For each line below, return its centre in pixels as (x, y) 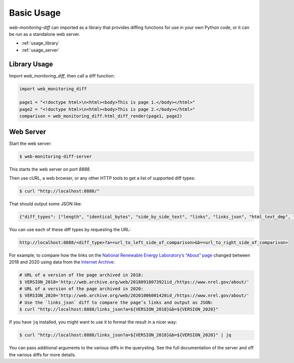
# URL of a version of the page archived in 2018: (82, 275)
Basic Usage (35, 13)
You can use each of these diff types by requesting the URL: (70, 229)
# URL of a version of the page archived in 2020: (82, 289)
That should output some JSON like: (46, 204)
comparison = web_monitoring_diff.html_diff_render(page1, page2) (101, 116)
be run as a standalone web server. (45, 34)
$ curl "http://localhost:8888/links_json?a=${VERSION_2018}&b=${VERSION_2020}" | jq (125, 335)
